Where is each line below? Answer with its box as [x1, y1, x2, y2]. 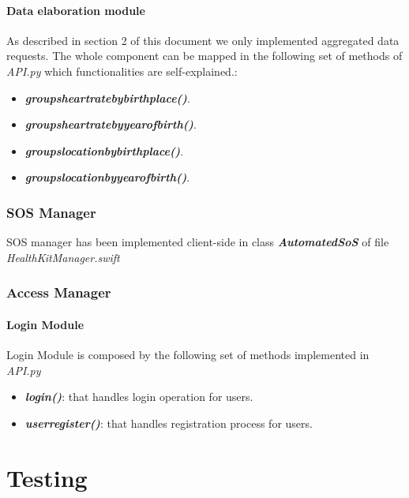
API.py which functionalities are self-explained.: [6, 62, 238, 79]
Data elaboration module [6, 2, 145, 18]
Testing [6, 461, 88, 493]
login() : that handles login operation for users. [24, 388, 253, 405]
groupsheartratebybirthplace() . [24, 89, 190, 106]
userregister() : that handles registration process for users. [24, 414, 313, 431]
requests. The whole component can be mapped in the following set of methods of [6, 47, 403, 64]
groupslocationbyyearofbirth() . [24, 169, 190, 185]
